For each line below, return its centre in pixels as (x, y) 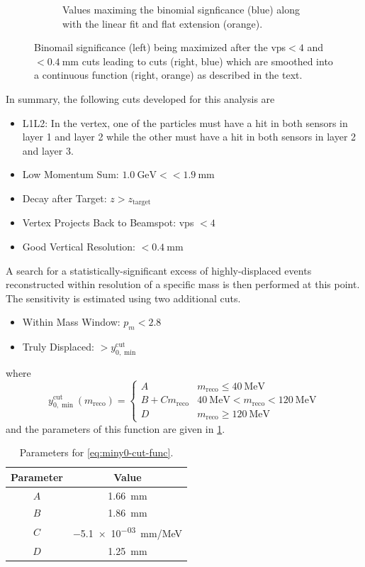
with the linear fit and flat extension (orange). (163, 23)
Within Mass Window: (71, 322)
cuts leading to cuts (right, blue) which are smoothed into (207, 61)
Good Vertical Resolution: (79, 246)
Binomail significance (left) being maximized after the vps (160, 47)
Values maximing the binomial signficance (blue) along (181, 9)
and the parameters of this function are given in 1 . (116, 428)
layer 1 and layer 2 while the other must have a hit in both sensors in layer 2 (189, 137)
